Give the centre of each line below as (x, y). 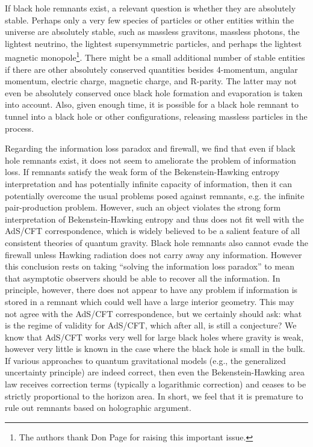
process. (20, 128)
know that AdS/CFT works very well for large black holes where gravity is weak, (154, 337)
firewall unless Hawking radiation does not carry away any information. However (153, 254)
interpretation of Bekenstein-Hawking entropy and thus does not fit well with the (154, 219)
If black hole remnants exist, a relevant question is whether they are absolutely (150, 8)
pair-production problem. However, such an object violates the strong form (143, 207)
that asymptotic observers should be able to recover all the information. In (143, 278)
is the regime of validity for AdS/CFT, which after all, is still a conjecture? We (151, 325)
